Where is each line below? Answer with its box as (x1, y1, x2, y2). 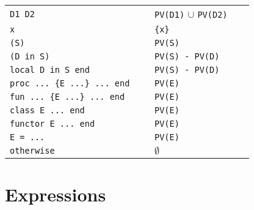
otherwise (10, 146, 55, 156)
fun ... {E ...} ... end (10, 92, 125, 102)
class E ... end (10, 105, 85, 115)
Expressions (5, 182, 106, 207)
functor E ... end (10, 119, 95, 129)
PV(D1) (154, 10, 185, 20)
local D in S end (10, 65, 90, 75)
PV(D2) (197, 10, 228, 20)
